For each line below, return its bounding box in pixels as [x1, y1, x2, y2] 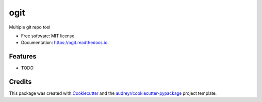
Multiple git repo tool [9, 24, 50, 30]
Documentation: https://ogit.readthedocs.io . [21, 40, 109, 45]
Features [9, 52, 36, 60]
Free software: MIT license [21, 33, 75, 39]
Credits [9, 78, 32, 86]
